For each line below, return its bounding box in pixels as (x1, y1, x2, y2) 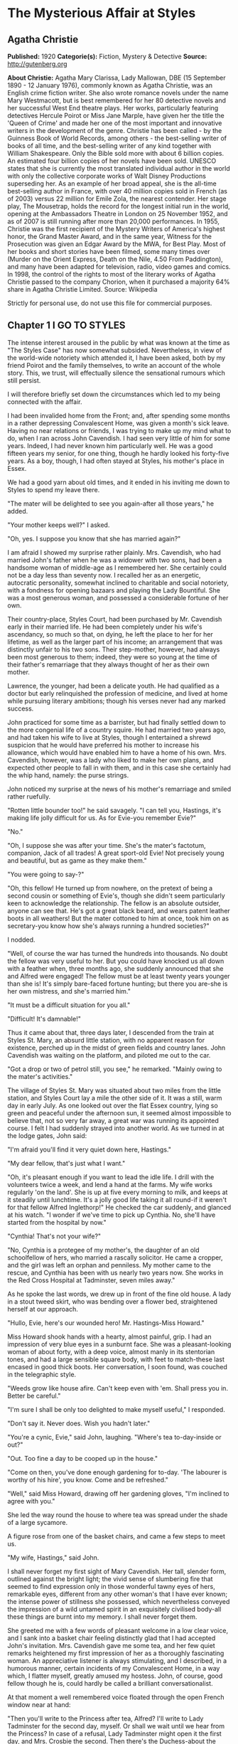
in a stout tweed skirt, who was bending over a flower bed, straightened (7, 1297, 218, 1306)
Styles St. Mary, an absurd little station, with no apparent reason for (7, 1036, 205, 1044)
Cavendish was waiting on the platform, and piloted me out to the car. (7, 1051, 211, 1059)
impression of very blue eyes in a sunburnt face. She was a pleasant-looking (7, 1339, 232, 1349)
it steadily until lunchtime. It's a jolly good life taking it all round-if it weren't (7, 1195, 227, 1203)
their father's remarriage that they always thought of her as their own (7, 660, 210, 669)
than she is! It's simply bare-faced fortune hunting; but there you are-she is (7, 979, 228, 988)
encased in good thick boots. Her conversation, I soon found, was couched (7, 1362, 227, 1371)
